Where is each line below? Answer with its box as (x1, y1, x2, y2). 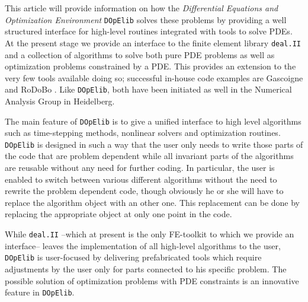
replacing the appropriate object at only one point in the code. (5, 208, 232, 220)
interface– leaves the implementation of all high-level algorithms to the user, (5, 239, 281, 252)
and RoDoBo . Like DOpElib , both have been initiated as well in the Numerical (5, 83, 292, 96)
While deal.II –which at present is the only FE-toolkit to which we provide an (5, 228, 294, 240)
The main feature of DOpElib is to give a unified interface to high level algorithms (5, 115, 301, 127)
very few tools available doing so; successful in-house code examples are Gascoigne (5, 71, 303, 84)
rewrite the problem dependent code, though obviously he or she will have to (5, 185, 284, 197)
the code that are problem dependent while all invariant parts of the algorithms (5, 150, 294, 162)
